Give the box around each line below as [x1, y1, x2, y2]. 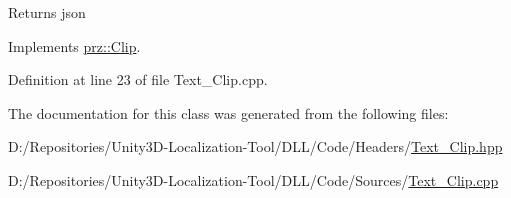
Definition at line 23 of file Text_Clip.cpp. [8, 69, 268, 90]
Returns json [8, 2, 86, 22]
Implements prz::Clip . [8, 35, 141, 56]
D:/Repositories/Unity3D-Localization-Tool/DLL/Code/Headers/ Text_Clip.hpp [8, 136, 503, 157]
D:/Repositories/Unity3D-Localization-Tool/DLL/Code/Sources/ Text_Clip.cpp [8, 169, 499, 190]
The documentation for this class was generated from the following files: [8, 102, 449, 123]
